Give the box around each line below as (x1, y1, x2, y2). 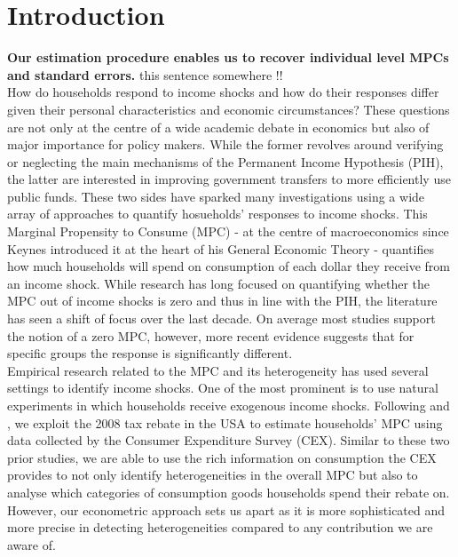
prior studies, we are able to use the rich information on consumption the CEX (7, 448, 437, 466)
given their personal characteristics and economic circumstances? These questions (7, 99, 450, 118)
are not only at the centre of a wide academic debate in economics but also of (7, 117, 430, 136)
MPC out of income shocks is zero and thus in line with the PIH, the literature (7, 291, 438, 310)
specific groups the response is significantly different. (7, 344, 293, 362)
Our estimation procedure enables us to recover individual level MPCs (7, 48, 449, 67)
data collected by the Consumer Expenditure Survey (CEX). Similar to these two (7, 431, 450, 450)
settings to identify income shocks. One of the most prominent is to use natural (7, 378, 438, 397)
